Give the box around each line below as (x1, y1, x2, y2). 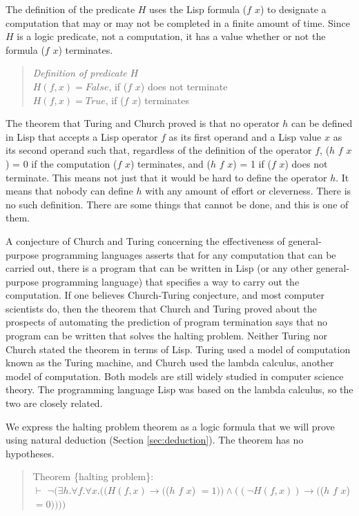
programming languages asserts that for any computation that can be (41, 247, 336, 261)
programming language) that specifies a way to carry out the (41, 274, 300, 288)
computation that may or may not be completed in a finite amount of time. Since (6, 15, 350, 30)
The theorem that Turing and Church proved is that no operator (6, 116, 280, 130)
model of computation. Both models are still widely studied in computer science (6, 368, 344, 383)
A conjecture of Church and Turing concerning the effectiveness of (6, 233, 285, 248)
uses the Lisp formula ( (149, 2, 247, 16)
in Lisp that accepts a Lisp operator (6, 129, 158, 143)
